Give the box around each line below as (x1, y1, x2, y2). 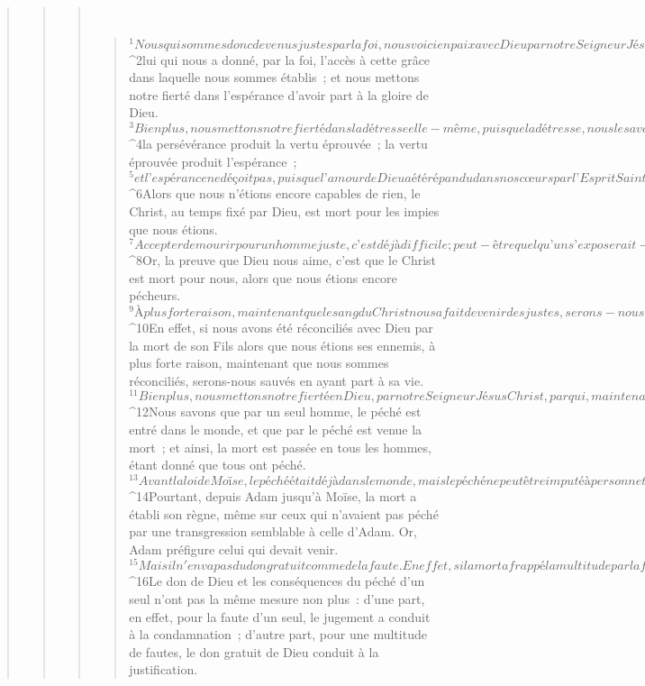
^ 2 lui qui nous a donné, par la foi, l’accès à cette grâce (129, 50, 431, 69)
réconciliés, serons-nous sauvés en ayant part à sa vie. (129, 370, 424, 389)
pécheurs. (129, 286, 181, 305)
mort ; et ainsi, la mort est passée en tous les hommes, (129, 437, 432, 456)
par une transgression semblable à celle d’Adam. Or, (129, 522, 417, 541)
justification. (129, 660, 198, 679)
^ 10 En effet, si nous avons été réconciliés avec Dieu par (129, 318, 433, 337)
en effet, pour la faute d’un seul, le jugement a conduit (129, 607, 431, 626)
